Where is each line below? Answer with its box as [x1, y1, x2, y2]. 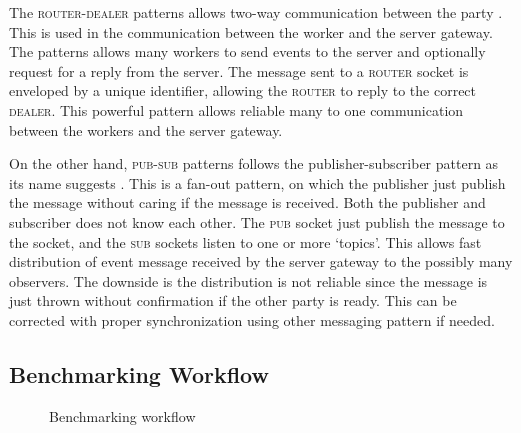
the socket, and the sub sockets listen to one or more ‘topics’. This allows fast [9, 231, 482, 252]
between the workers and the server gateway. [9, 119, 283, 140]
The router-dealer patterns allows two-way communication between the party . [9, 2, 503, 22]
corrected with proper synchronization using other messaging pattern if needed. [9, 309, 495, 330]
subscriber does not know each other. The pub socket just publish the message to [9, 211, 505, 232]
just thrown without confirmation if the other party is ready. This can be [9, 290, 457, 311]
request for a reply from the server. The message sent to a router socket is [9, 60, 469, 81]
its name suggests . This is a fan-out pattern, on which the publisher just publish [9, 172, 506, 193]
